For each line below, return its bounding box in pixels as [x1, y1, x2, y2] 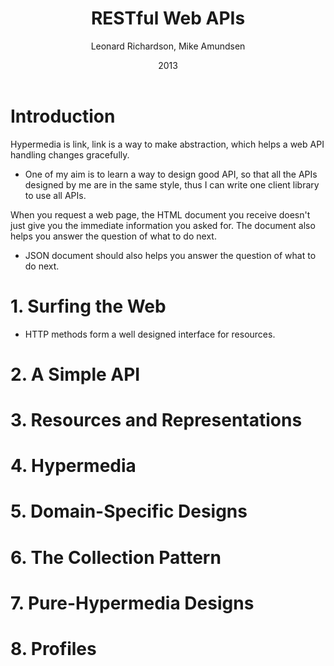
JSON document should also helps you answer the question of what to [24, 249, 317, 261]
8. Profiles [10, 637, 97, 660]
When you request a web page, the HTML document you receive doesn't [10, 208, 311, 221]
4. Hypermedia [10, 455, 137, 477]
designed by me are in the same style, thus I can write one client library [24, 178, 320, 191]
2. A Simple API [10, 363, 141, 386]
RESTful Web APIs [90, 7, 246, 30]
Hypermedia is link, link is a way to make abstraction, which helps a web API [10, 138, 325, 150]
